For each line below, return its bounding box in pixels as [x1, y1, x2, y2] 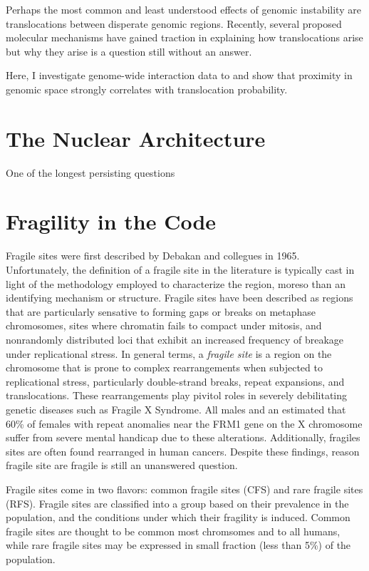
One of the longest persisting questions [6, 165, 175, 180]
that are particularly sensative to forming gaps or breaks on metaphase [6, 304, 316, 319]
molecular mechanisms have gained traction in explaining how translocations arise [6, 30, 363, 45]
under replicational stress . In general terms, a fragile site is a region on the [6, 346, 332, 361]
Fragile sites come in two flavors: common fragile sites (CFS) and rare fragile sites [6, 481, 363, 496]
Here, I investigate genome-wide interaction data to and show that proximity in [6, 68, 353, 83]
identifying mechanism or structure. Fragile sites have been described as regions [6, 290, 353, 305]
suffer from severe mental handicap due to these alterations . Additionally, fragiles [6, 430, 360, 445]
